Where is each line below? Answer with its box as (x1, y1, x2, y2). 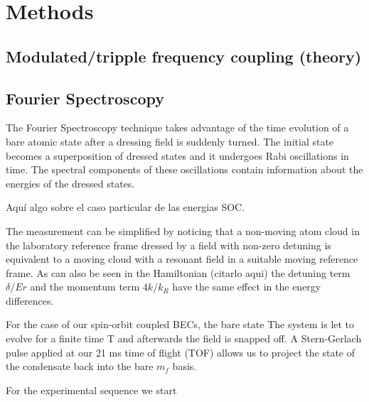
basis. (172, 359, 197, 374)
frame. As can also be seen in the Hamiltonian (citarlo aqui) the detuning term (6, 265, 351, 280)
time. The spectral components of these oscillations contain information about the (6, 162, 363, 177)
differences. (6, 293, 54, 308)
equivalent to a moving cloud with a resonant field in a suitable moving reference (6, 251, 358, 266)
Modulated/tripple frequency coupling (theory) (6, 45, 362, 67)
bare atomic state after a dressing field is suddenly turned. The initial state (6, 134, 334, 148)
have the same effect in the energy (172, 279, 321, 294)
